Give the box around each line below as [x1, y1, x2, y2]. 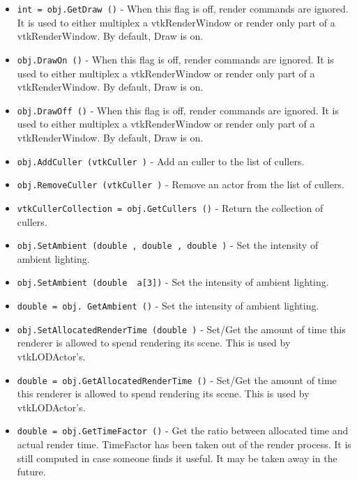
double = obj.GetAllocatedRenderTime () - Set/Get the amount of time [17, 372, 337, 387]
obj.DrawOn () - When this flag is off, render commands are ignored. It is [17, 52, 334, 66]
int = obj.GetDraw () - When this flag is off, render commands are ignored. [17, 1, 349, 15]
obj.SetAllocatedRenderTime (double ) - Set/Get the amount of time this [17, 321, 346, 336]
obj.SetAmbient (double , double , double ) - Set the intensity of [17, 238, 319, 252]
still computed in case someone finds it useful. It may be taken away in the [17, 450, 337, 465]
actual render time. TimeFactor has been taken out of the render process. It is [17, 437, 351, 451]
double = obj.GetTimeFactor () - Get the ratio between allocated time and [17, 423, 349, 438]
